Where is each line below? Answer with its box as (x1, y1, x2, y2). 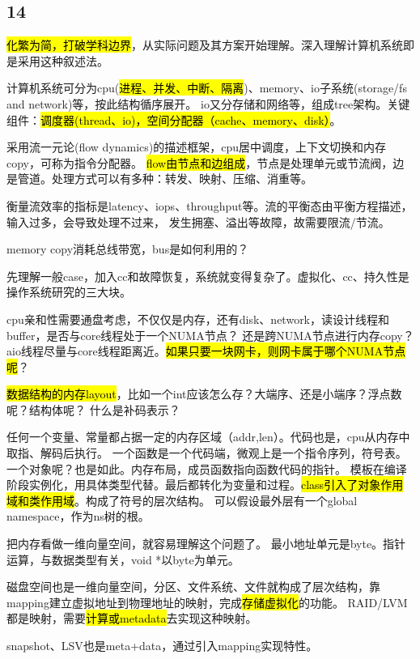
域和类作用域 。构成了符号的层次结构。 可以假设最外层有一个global (6, 491, 358, 508)
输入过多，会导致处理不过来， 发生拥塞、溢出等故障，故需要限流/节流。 (6, 213, 390, 230)
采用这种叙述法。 (17, 52, 108, 69)
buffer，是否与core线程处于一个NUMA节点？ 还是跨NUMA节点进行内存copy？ (6, 326, 414, 343)
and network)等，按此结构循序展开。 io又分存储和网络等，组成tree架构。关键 (6, 95, 410, 112)
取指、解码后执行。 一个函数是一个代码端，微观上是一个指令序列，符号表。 (6, 444, 407, 461)
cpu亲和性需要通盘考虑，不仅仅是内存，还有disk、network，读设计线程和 (6, 310, 390, 327)
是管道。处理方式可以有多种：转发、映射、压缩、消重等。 (6, 170, 312, 187)
